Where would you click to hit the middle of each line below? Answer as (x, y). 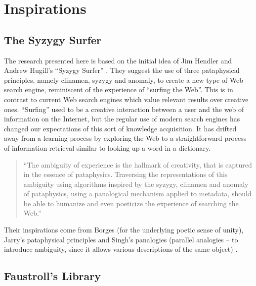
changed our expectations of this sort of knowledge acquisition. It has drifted (120, 128)
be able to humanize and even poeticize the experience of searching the (131, 203)
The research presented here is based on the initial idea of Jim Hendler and (118, 60)
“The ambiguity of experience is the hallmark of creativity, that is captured (138, 164)
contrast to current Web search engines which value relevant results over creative (126, 99)
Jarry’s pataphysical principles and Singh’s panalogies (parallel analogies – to (121, 239)
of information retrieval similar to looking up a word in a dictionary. (107, 147)
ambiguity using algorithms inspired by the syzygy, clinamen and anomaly (136, 184)
